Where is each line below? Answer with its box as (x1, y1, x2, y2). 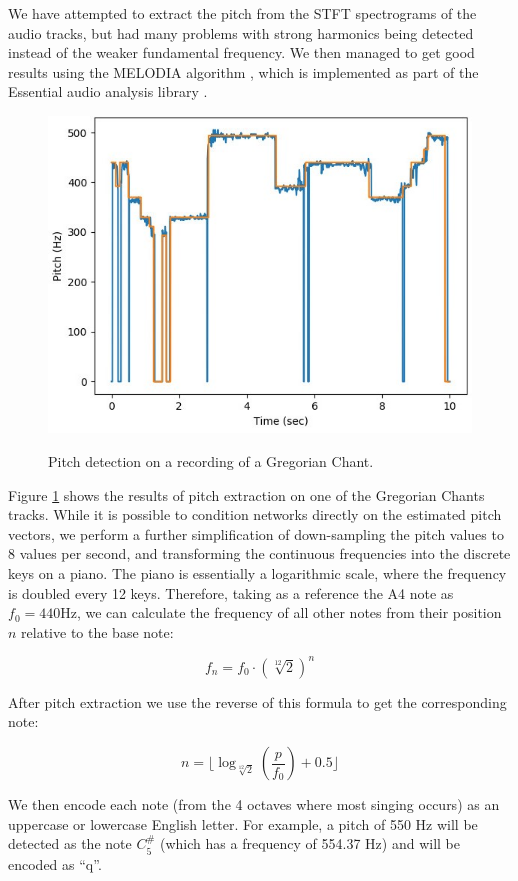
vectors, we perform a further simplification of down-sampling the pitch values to (8, 523, 504, 544)
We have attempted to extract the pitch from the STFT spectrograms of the (8, 3, 477, 23)
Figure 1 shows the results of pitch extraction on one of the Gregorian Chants (8, 484, 485, 505)
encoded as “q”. (8, 853, 102, 874)
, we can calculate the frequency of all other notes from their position (76, 602, 502, 623)
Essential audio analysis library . (8, 81, 208, 102)
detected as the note (8, 833, 132, 854)
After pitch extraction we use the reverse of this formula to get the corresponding (8, 691, 507, 712)
